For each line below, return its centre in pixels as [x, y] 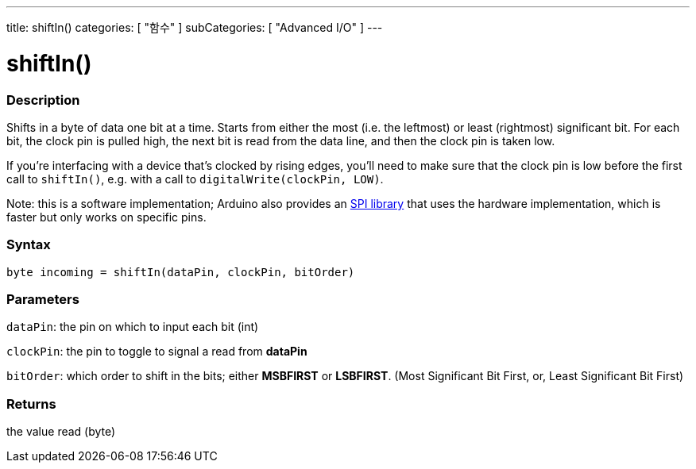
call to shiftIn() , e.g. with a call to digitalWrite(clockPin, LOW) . [195, 179]
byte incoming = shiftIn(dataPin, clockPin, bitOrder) [181, 272]
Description [43, 100]
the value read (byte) [61, 432]
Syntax [29, 245]
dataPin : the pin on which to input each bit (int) [133, 327]
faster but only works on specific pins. [106, 217]
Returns [31, 404]
